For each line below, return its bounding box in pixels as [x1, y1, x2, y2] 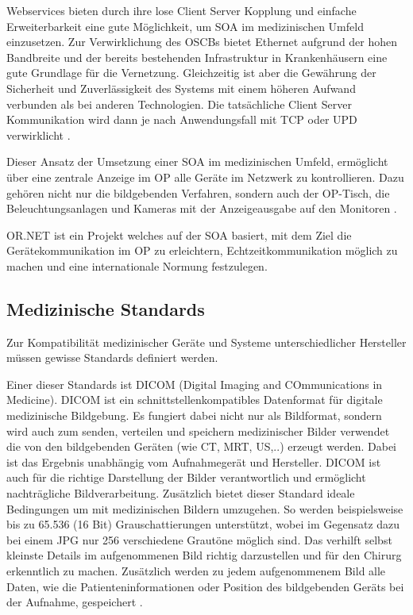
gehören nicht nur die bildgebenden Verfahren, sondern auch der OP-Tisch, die [6, 184, 390, 201]
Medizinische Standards [6, 296, 205, 321]
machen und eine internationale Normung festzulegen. [6, 257, 268, 274]
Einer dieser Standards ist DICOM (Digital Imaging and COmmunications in [6, 375, 383, 392]
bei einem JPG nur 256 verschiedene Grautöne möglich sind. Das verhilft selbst [6, 531, 392, 548]
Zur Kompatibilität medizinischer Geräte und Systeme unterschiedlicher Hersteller [6, 333, 407, 350]
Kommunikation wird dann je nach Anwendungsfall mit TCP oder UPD [6, 111, 357, 128]
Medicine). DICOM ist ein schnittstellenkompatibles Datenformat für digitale [6, 391, 383, 408]
